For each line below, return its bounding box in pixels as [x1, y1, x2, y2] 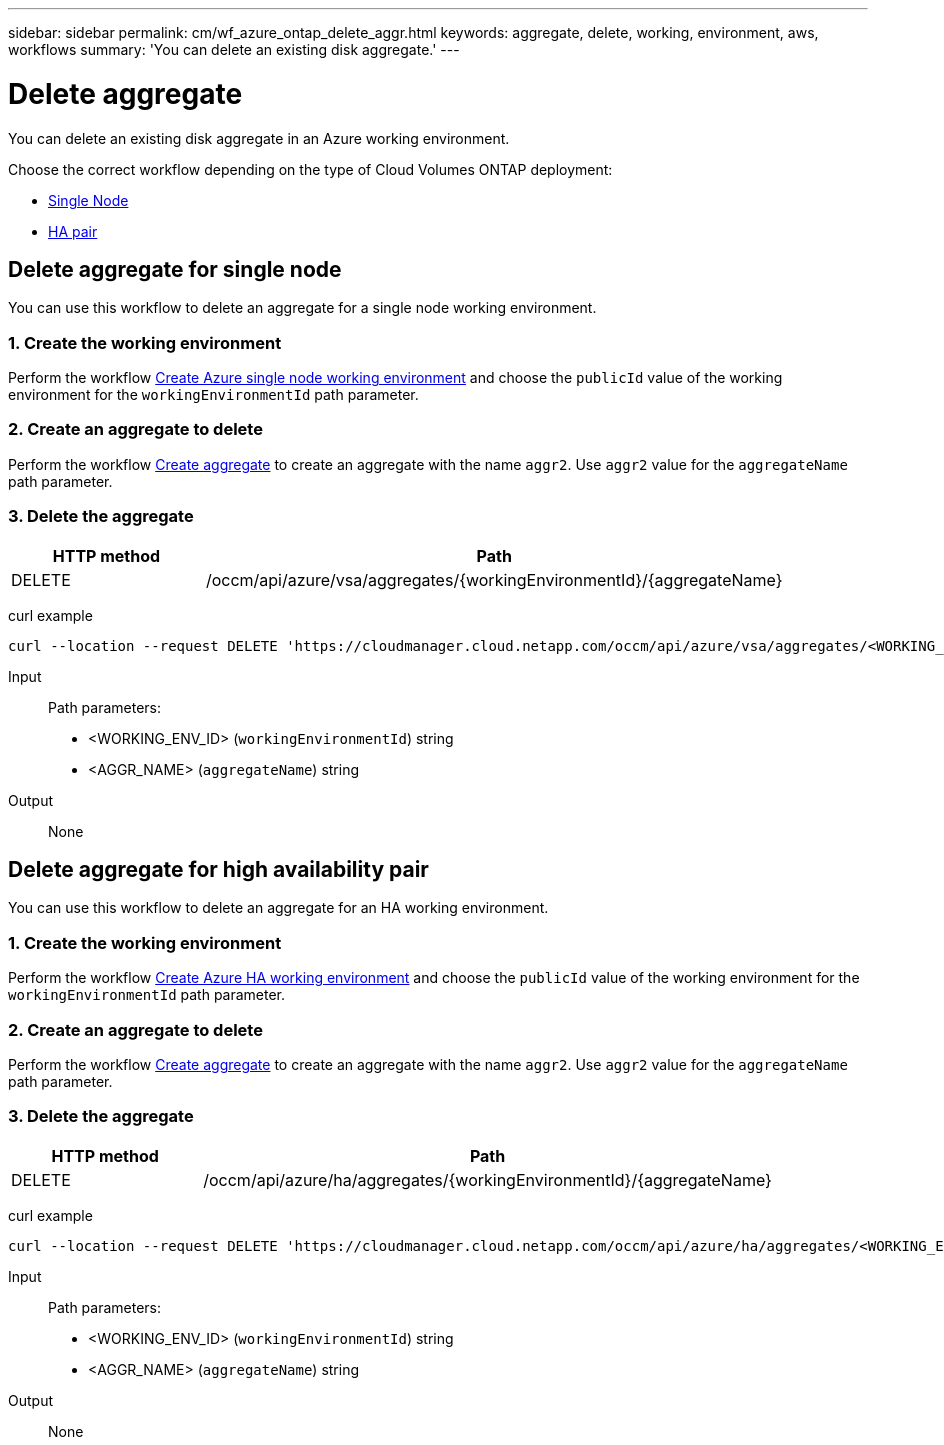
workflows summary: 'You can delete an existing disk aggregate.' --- [8, 41, 460, 58]
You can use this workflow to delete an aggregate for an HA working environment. [8, 899, 549, 917]
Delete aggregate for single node [8, 256, 342, 282]
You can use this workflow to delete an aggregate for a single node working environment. [8, 299, 597, 317]
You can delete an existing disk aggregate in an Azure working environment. [8, 129, 510, 147]
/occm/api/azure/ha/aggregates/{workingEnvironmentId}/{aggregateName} [203, 1169, 772, 1190]
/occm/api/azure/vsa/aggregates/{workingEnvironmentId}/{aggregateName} [205, 569, 783, 590]
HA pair [48, 222, 98, 240]
